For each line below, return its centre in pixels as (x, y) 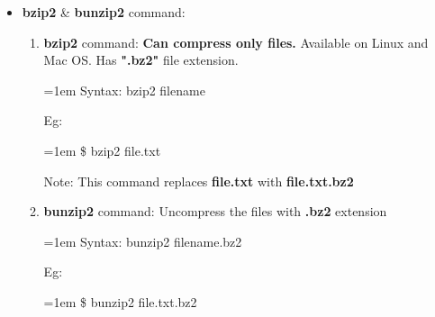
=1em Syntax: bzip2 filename (124, 90)
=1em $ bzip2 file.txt (102, 150)
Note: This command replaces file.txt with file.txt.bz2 (199, 181)
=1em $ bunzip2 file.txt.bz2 (120, 301)
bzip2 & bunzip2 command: (104, 12)
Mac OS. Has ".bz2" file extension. (141, 60)
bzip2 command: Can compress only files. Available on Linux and (236, 42)
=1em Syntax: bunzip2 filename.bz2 (143, 241)
